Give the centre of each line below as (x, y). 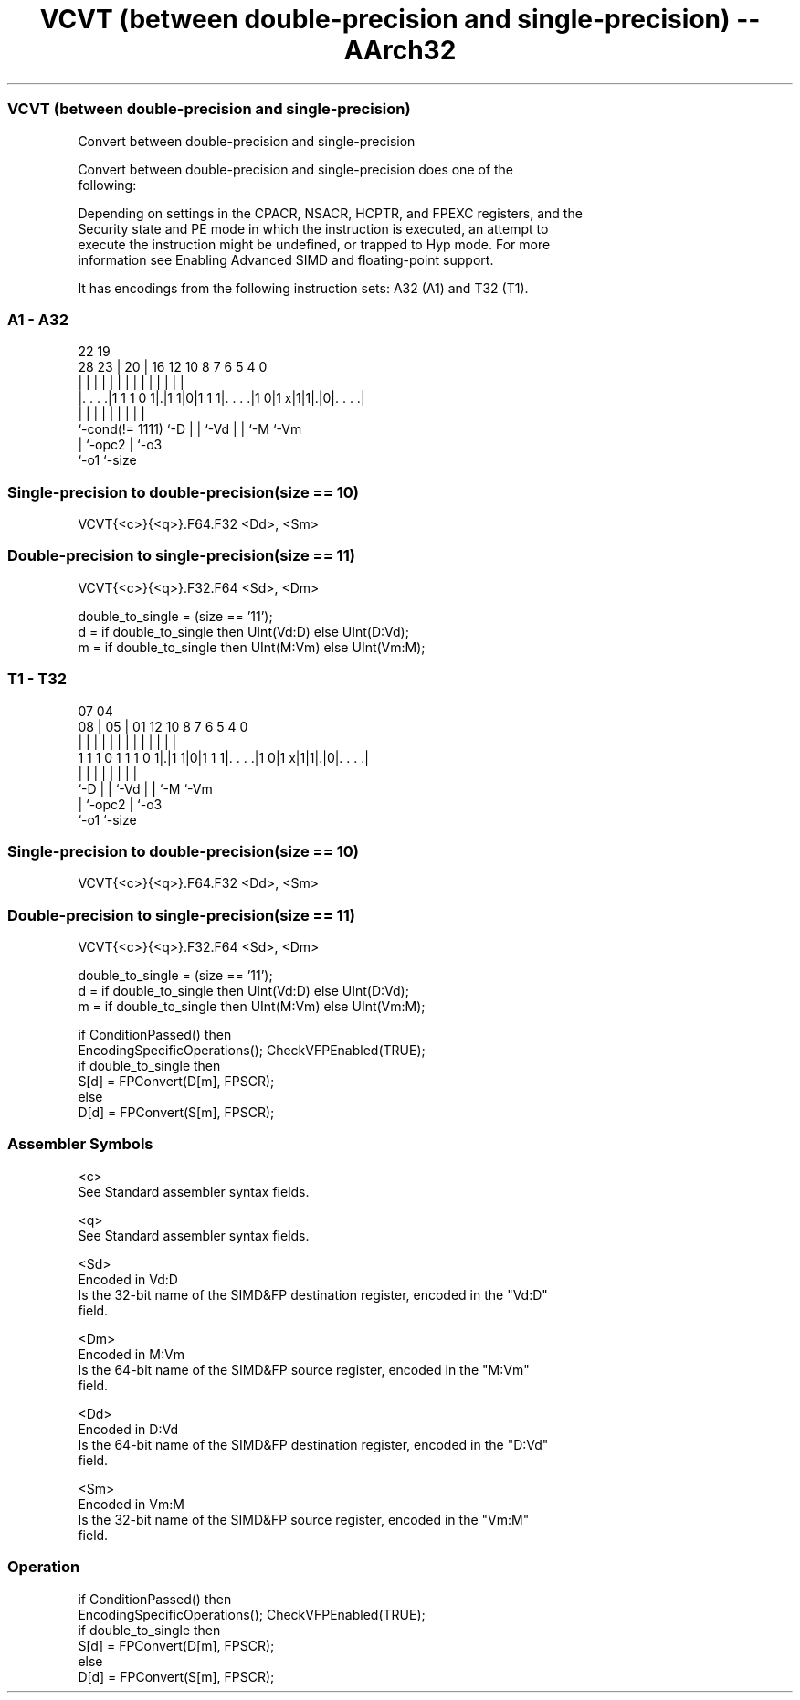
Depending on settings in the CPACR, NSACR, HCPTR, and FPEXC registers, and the (330, 213)
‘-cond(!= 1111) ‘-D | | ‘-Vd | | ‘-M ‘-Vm (190, 429)
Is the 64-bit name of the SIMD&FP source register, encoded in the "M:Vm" (304, 1369)
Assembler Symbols (80, 1144)
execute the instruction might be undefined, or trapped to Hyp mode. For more (314, 244)
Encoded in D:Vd (128, 1429)
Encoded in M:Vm (131, 1354)
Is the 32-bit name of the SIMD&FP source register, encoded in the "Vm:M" (304, 1519)
